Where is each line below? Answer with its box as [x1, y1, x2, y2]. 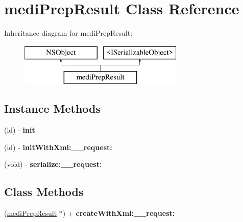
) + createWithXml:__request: [62, 208, 175, 218]
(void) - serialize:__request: [4, 159, 102, 169]
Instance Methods [4, 101, 101, 116]
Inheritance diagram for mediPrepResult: [4, 28, 133, 38]
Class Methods [4, 184, 84, 200]
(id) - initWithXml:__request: [4, 141, 112, 152]
